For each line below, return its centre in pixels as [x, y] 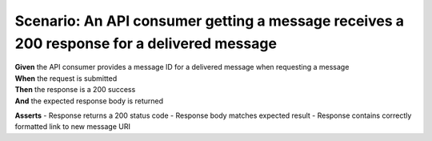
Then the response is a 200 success [75, 90]
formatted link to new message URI [73, 127]
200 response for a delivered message [146, 43]
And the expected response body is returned [89, 101]
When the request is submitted [66, 78]
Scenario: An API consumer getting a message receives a [209, 21]
